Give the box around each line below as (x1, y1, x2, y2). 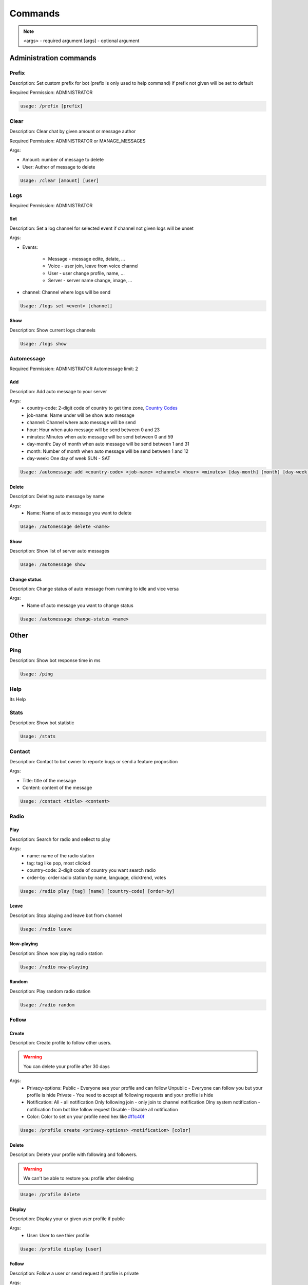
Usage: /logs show (20, 341, 67, 346)
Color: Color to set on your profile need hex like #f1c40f (27, 1113, 145, 1120)
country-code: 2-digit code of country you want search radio (27, 867, 156, 873)
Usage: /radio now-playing (20, 964, 88, 970)
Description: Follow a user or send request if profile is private (9, 1270, 139, 1276)
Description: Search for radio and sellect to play (9, 836, 110, 842)
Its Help (9, 696, 26, 703)
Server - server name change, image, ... (48, 278, 132, 284)
